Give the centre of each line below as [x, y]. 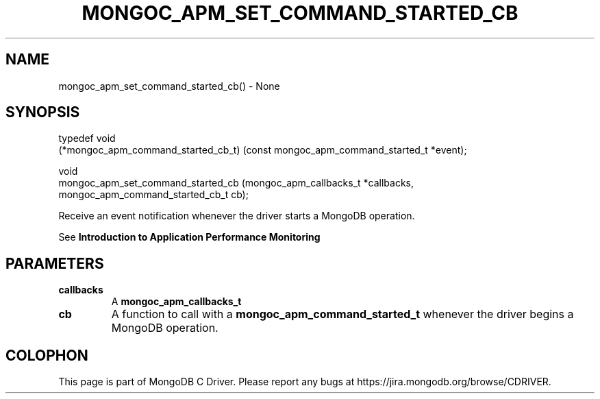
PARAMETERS [55, 263]
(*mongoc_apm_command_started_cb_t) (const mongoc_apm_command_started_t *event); [263, 150]
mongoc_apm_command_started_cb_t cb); [153, 195]
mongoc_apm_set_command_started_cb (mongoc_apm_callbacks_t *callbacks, [236, 183]
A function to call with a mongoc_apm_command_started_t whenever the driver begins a [342, 314]
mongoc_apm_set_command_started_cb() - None [169, 86]
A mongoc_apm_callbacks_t [176, 302]
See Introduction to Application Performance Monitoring [189, 237]
